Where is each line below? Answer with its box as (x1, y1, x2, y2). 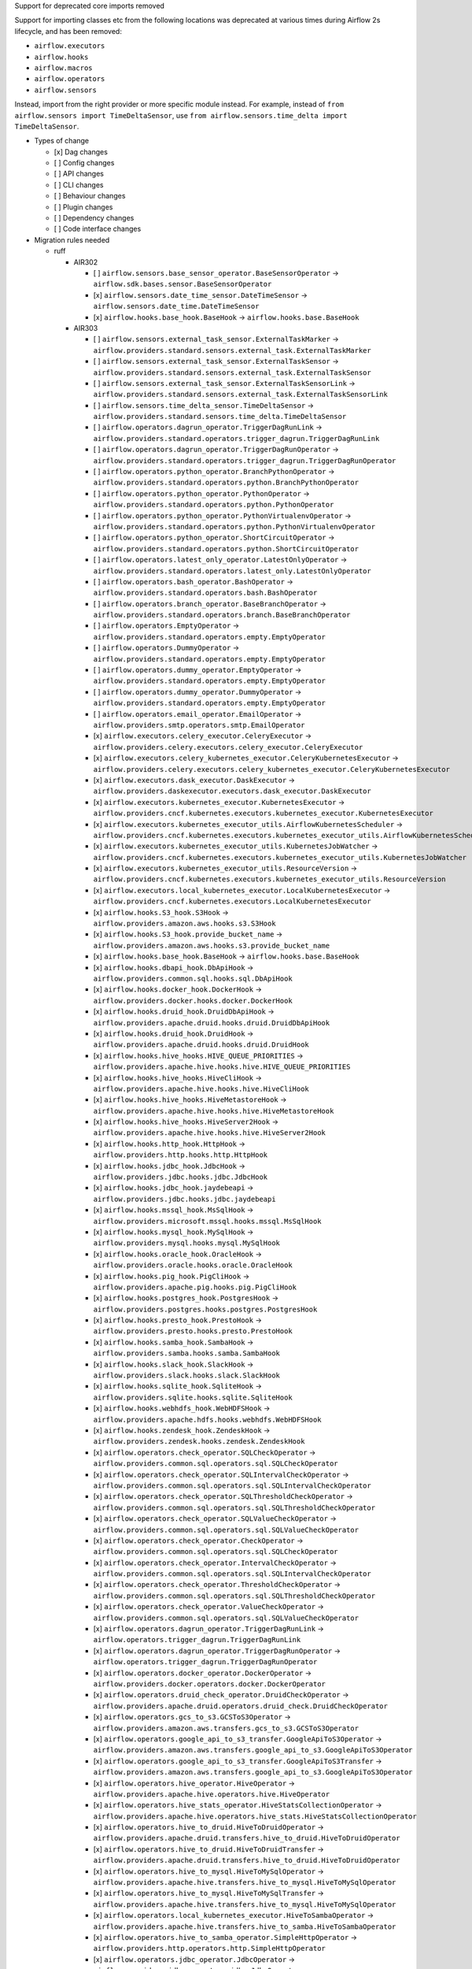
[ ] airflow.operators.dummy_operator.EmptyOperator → (93, 666, 302, 675)
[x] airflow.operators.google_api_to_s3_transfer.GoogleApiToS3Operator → (93, 1734, 382, 1744)
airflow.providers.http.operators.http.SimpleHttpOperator (93, 1944, 326, 1953)
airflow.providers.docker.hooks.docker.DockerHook (93, 996, 293, 1005)
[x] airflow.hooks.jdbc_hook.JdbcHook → (93, 1161, 245, 1170)
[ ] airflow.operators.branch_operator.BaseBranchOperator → (93, 599, 326, 608)
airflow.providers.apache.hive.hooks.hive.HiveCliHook (93, 1084, 310, 1093)
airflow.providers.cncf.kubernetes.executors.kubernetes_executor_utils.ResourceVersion (93, 875, 446, 884)
